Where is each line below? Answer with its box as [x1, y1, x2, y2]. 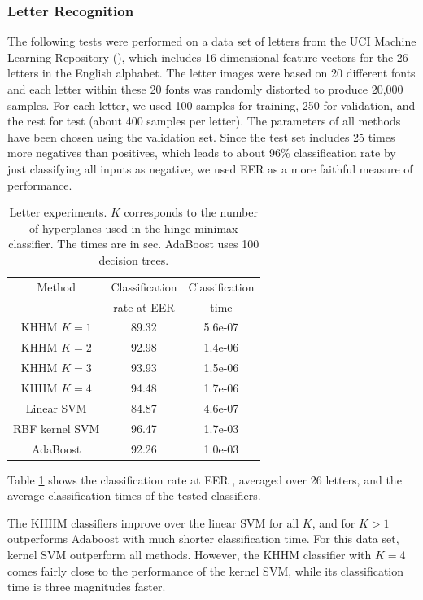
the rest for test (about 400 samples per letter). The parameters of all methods [7, 112, 401, 129]
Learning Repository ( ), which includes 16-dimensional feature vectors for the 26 [7, 48, 408, 65]
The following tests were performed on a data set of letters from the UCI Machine [7, 33, 416, 50]
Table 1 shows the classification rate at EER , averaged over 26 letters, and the [7, 471, 402, 488]
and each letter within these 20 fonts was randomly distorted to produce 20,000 [7, 81, 403, 97]
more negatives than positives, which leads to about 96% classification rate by [7, 144, 396, 161]
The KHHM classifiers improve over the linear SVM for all [7, 514, 299, 531]
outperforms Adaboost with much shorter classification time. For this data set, [7, 530, 399, 547]
